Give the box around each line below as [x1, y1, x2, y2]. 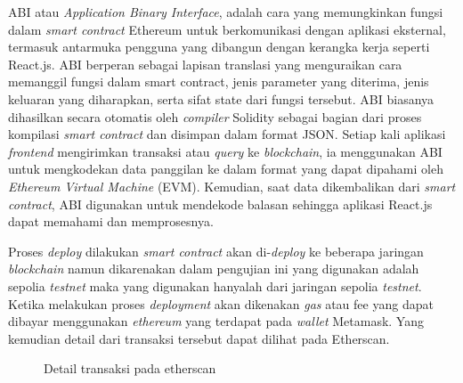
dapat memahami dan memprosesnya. [8, 212, 214, 231]
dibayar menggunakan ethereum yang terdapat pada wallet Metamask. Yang [8, 312, 424, 330]
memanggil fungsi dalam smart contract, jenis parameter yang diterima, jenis [8, 72, 429, 91]
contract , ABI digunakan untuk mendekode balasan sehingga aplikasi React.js [8, 194, 433, 213]
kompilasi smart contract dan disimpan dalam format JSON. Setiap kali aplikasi [8, 125, 446, 143]
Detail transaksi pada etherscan [44, 359, 216, 378]
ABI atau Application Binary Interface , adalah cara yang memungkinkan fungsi [8, 3, 443, 20]
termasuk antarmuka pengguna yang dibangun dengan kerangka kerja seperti [8, 37, 430, 56]
